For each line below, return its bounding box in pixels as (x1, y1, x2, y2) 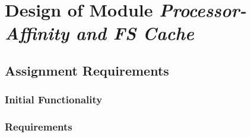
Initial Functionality (5, 92, 103, 107)
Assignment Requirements (5, 61, 169, 79)
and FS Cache (75, 21, 194, 45)
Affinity (5, 21, 69, 45)
